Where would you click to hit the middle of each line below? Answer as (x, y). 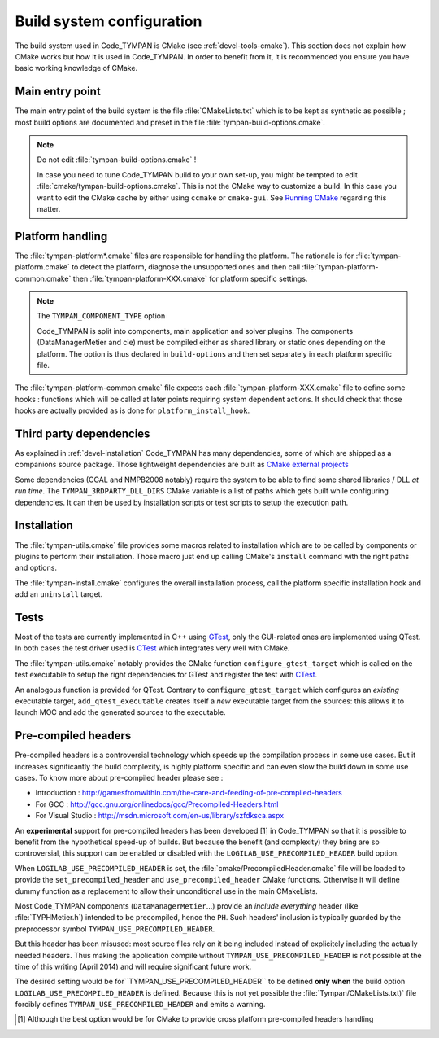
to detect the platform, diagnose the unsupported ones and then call (186, 267)
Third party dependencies (83, 434)
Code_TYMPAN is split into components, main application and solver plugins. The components (195, 331)
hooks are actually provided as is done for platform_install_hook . (133, 410)
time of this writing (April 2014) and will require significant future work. (133, 966)
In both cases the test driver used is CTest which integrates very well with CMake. (152, 648)
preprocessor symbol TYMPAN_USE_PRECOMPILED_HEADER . (115, 929)
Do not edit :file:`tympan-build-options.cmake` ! (117, 160)
